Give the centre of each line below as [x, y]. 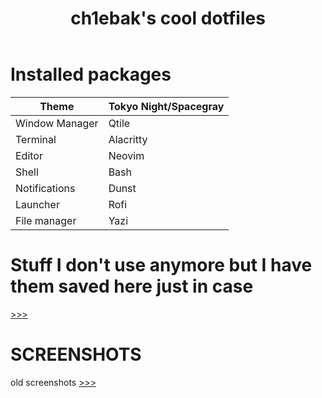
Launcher [37, 204]
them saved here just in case [132, 286]
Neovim [126, 155]
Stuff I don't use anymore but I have [161, 265]
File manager [46, 220]
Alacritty [128, 139]
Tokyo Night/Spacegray [166, 106]
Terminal [36, 139]
